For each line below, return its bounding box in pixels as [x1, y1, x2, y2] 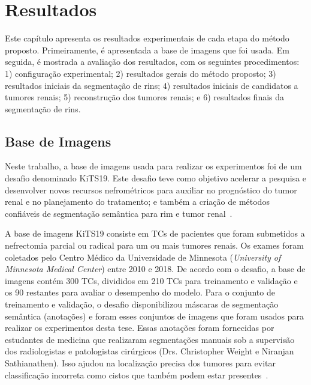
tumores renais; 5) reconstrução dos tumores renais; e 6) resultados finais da [5, 91, 285, 103]
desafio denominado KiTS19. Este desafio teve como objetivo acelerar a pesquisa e [5, 172, 307, 184]
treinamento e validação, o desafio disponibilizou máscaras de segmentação [5, 298, 279, 311]
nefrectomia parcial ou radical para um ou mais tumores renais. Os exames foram [5, 239, 304, 252]
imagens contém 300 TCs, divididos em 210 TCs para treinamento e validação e [5, 274, 298, 286]
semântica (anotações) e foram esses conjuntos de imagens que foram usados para [5, 309, 304, 322]
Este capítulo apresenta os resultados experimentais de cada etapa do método [5, 32, 289, 44]
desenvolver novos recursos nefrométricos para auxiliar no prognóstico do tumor [5, 183, 297, 196]
